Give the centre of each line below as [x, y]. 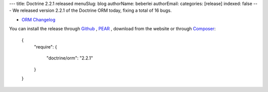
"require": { [45, 46]
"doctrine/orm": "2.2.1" [70, 58]
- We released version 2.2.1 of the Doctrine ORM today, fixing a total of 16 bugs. [91, 10]
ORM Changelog [38, 19]
